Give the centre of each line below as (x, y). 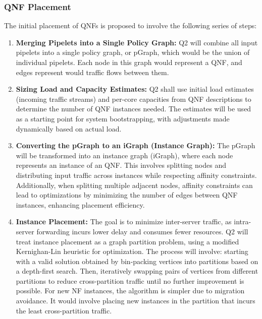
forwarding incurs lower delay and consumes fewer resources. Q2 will (142, 231)
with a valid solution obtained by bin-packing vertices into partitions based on (137, 261)
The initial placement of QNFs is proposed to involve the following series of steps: (130, 25)
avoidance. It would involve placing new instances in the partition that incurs (136, 301)
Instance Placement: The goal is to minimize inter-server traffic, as (124, 221)
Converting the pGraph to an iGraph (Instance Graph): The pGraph (136, 145)
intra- (243, 221)
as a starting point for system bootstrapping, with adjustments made (123, 118)
